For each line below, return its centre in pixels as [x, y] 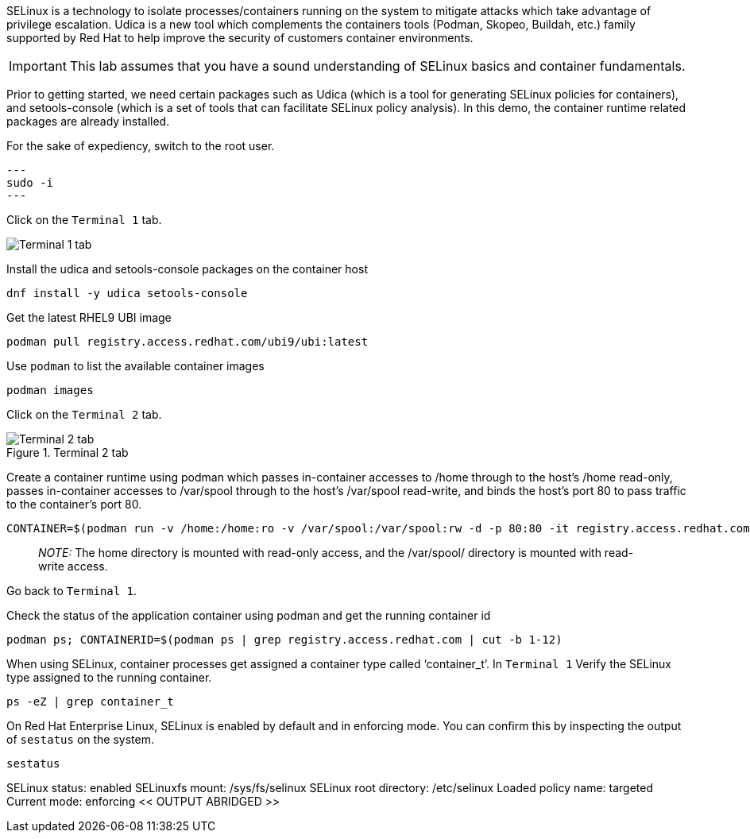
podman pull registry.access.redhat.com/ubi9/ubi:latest [187, 342]
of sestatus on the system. [81, 739]
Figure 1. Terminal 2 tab [68, 452]
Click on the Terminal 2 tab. [84, 414]
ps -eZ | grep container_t [90, 702]
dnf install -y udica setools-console [127, 293]
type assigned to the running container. [109, 677]
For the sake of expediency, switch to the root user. [141, 146]
